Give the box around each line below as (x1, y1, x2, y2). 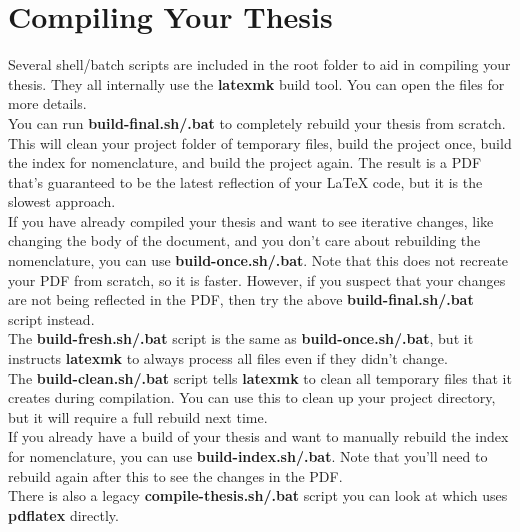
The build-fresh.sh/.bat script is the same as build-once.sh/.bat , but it (8, 328, 474, 349)
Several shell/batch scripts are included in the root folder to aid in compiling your (8, 54, 511, 75)
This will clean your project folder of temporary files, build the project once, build (8, 132, 512, 153)
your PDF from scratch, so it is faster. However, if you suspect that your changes (8, 269, 506, 290)
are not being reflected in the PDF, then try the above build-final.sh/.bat (8, 289, 474, 310)
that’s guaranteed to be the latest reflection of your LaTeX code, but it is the (8, 171, 483, 192)
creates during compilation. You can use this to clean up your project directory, (8, 387, 496, 408)
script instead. (8, 308, 95, 329)
